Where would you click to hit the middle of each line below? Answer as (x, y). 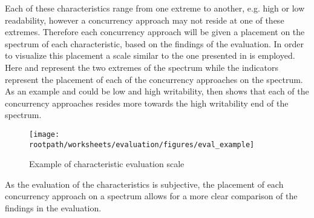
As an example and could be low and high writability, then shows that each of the (157, 91)
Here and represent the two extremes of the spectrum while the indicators (142, 67)
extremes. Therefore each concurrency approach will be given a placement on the (155, 32)
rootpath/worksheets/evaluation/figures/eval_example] (142, 144)
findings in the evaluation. (53, 208)
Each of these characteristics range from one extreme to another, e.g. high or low (155, 8)
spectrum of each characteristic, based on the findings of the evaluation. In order (155, 43)
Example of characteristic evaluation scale (107, 164)
